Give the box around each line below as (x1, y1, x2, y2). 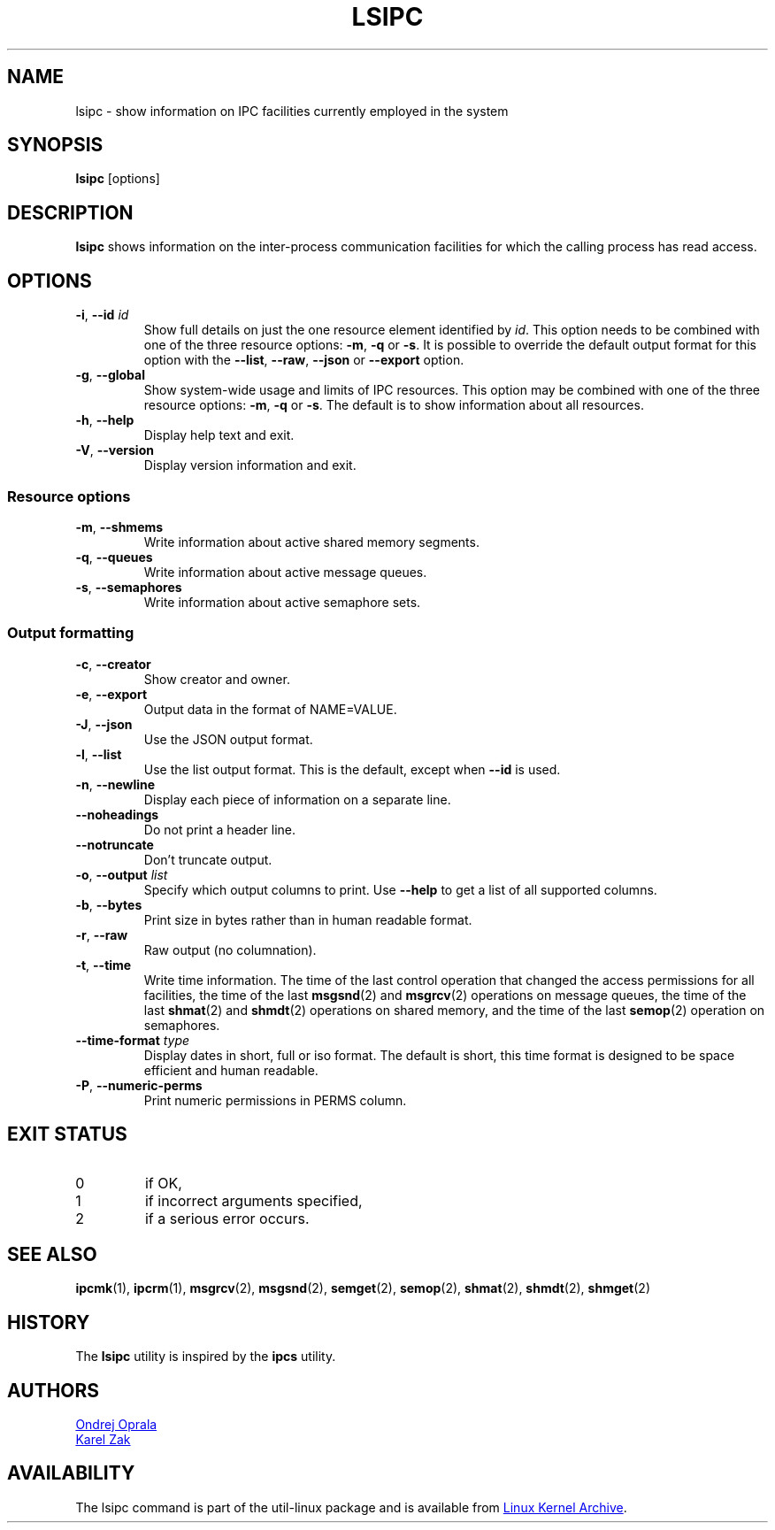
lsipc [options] (75, 171, 160, 187)
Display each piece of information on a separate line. (143, 791, 451, 807)
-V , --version (75, 442, 154, 458)
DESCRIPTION (7, 201, 134, 224)
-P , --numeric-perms (75, 1077, 203, 1093)
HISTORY (7, 1311, 90, 1334)
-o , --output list (75, 866, 168, 882)
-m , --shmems (75, 519, 164, 534)
